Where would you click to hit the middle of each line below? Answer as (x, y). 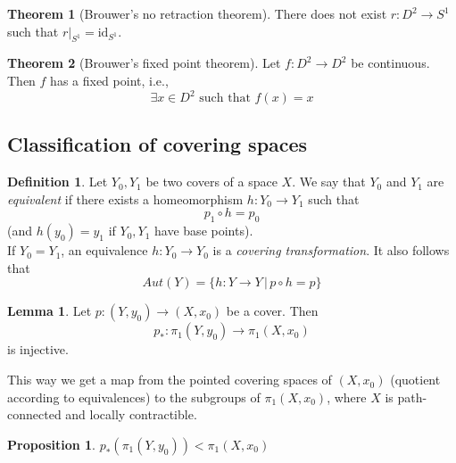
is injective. (38, 349)
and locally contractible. (131, 414)
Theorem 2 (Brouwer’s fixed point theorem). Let (144, 63)
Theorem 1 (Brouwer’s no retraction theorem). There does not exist (197, 13)
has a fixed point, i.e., (109, 80)
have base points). (204, 231)
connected (34, 414)
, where (347, 397)
